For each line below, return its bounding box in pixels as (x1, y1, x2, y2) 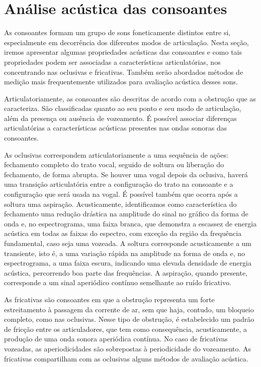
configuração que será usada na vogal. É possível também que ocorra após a (4, 189, 238, 199)
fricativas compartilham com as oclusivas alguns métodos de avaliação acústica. (4, 353, 248, 363)
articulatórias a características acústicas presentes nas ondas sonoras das (4, 123, 227, 133)
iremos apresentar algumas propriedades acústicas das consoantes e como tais (4, 47, 242, 57)
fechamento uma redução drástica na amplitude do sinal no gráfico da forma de (4, 208, 248, 219)
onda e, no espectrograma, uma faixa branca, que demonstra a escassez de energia (4, 218, 257, 228)
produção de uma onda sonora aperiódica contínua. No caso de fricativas (4, 333, 228, 344)
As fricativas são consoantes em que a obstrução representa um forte (4, 294, 215, 304)
